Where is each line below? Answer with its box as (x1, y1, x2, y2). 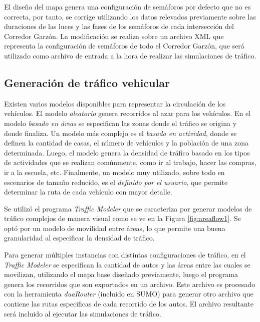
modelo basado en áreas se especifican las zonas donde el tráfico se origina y (4, 117, 237, 128)
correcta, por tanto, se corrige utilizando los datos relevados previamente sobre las (4, 11, 256, 21)
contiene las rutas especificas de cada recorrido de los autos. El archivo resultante (4, 298, 253, 309)
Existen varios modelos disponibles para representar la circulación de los (4, 98, 226, 108)
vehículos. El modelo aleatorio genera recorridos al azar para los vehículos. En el (4, 108, 250, 118)
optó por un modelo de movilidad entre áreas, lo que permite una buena (4, 222, 225, 233)
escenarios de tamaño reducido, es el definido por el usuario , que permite (4, 176, 228, 187)
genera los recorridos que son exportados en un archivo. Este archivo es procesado (4, 278, 255, 289)
